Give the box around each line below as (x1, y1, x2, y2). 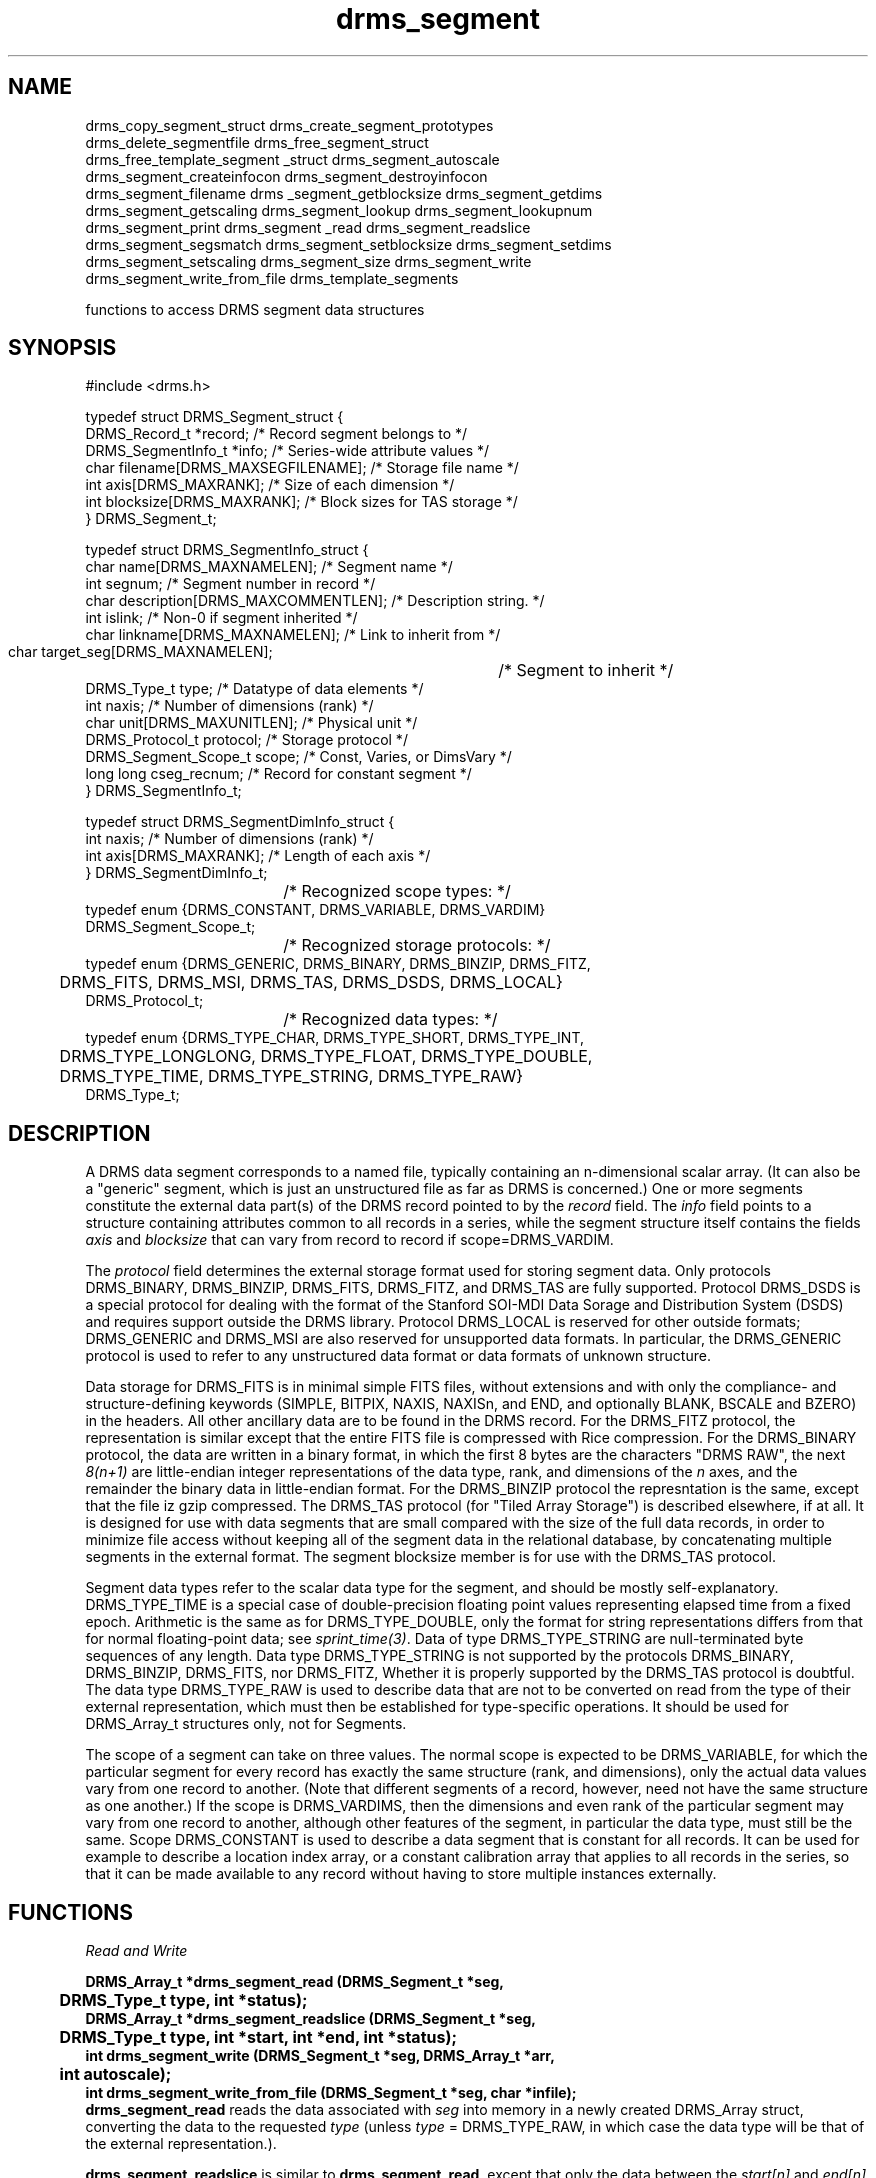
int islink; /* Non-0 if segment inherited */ (85, 609, 358, 627)
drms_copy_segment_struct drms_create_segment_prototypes (85, 116, 494, 134)
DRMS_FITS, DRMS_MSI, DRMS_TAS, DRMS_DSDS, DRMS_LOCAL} (59, 972, 563, 993)
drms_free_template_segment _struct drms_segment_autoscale (85, 150, 500, 168)
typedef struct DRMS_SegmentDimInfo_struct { (85, 813, 395, 831)
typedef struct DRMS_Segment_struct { (85, 408, 344, 426)
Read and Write (85, 1942, 188, 1960)
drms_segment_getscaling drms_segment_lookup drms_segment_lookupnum (85, 201, 593, 219)
